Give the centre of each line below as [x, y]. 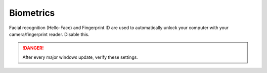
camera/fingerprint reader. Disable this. [49, 34]
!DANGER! [33, 48]
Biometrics [32, 13]
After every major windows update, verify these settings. [80, 57]
